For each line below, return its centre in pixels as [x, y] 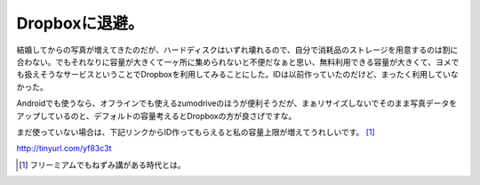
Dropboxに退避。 [80, 23]
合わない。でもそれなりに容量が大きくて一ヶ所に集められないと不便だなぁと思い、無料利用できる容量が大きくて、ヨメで [238, 61]
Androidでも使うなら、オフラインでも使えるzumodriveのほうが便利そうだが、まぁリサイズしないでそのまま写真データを [237, 103]
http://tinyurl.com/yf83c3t [64, 149]
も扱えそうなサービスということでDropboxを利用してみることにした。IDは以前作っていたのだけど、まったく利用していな [238, 75]
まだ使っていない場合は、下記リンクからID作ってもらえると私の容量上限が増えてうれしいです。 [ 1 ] [196, 132]
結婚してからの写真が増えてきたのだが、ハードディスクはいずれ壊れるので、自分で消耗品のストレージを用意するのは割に [237, 50]
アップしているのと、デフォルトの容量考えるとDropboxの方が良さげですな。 [156, 116]
